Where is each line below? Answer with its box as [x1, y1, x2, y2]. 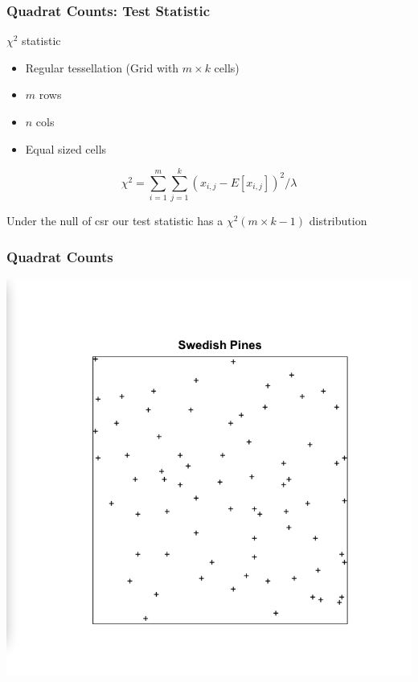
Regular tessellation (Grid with [25, 59, 179, 76]
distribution [309, 212, 367, 229]
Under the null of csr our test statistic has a [6, 212, 223, 229]
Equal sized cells [25, 140, 107, 157]
